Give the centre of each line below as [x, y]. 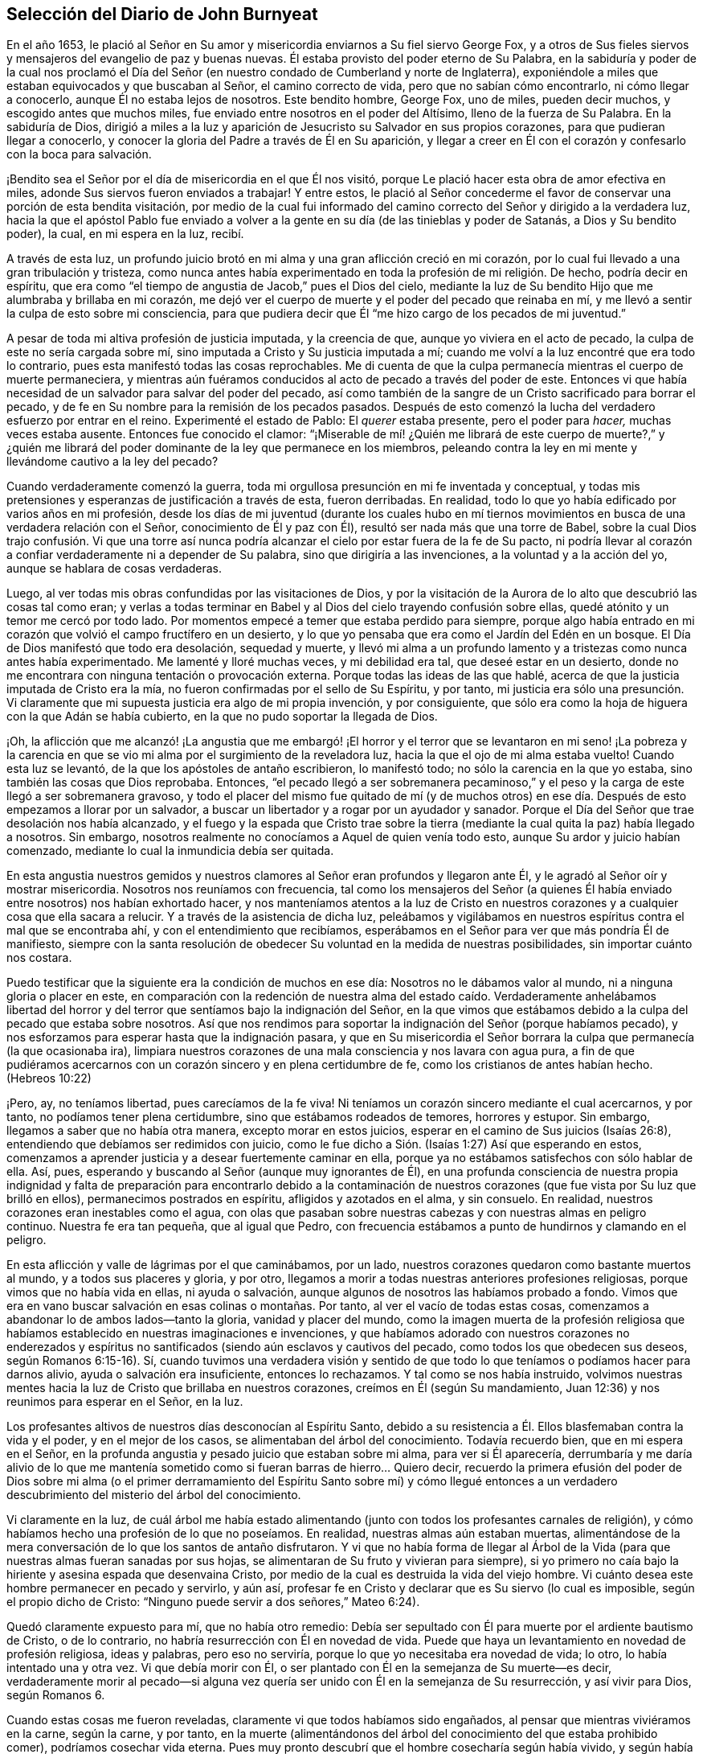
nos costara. [39, 958]
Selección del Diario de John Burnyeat [162, 14]
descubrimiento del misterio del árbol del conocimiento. [154, 1495]
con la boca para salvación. [79, 154]
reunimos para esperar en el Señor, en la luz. [125, 1402]
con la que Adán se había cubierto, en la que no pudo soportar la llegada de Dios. [222, 717]
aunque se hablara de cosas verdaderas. [114, 569]
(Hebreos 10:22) [49, 1078]
